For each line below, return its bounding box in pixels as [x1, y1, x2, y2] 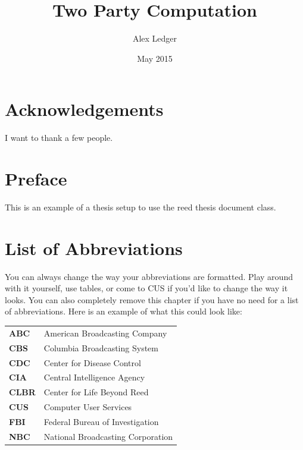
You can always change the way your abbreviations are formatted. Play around [5, 270, 293, 282]
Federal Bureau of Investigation [43, 415, 159, 427]
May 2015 [137, 52, 173, 64]
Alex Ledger [132, 32, 177, 45]
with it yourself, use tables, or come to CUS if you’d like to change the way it [5, 282, 288, 294]
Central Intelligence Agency [43, 371, 145, 383]
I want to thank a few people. [5, 131, 113, 144]
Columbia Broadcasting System [43, 341, 158, 354]
